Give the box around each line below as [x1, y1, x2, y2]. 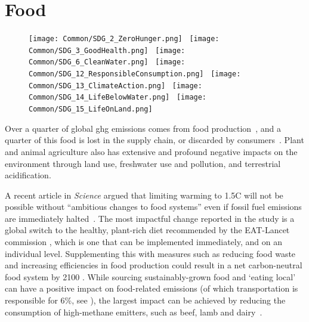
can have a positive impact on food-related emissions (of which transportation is [5, 282, 298, 295]
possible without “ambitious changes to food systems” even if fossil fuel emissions [5, 200, 302, 213]
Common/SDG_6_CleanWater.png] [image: [29, 58, 186, 67]
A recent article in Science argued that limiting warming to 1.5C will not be [5, 188, 283, 201]
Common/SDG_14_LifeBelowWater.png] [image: [29, 93, 207, 102]
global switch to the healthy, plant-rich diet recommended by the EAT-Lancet [5, 224, 290, 236]
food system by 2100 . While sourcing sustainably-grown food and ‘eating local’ [5, 270, 296, 283]
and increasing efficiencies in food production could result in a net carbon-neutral [5, 259, 302, 271]
